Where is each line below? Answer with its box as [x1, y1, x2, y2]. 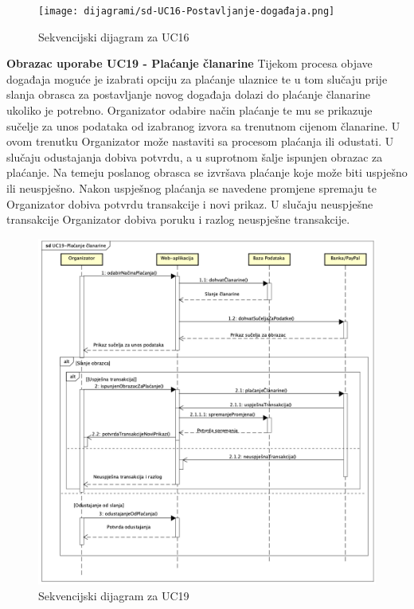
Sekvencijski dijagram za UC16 [38, 28, 189, 45]
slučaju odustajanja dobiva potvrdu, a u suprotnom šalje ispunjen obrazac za [6, 148, 383, 165]
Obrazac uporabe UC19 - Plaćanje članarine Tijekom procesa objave [6, 55, 373, 72]
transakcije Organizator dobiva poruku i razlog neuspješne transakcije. [6, 211, 350, 228]
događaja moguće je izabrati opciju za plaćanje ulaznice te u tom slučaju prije [6, 70, 388, 87]
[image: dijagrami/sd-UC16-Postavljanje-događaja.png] [38, 6, 335, 17]
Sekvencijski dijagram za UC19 [38, 587, 189, 603]
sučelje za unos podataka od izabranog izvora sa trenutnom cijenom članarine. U [6, 117, 400, 134]
